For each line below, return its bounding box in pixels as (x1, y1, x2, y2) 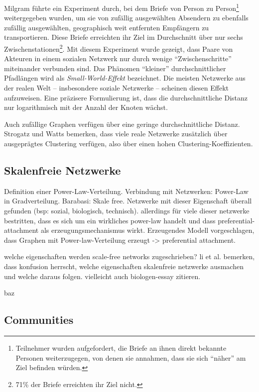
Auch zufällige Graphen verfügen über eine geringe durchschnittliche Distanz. (4, 118, 240, 129)
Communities (4, 312, 74, 327)
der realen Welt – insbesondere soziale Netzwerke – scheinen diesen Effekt (4, 83, 229, 93)
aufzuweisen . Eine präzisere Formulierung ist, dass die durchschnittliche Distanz (4, 92, 248, 102)
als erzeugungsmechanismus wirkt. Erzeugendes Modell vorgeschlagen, (40, 225, 255, 235)
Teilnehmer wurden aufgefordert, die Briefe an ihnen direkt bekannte (15, 342, 227, 353)
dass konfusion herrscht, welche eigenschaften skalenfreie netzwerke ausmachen (4, 261, 244, 271)
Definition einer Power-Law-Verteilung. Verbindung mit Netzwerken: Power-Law (4, 186, 249, 196)
